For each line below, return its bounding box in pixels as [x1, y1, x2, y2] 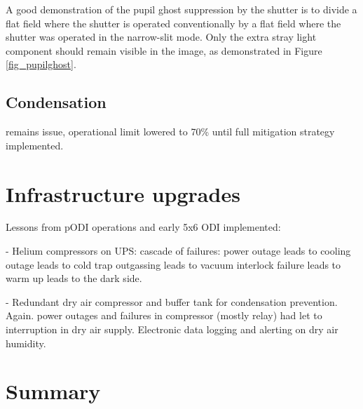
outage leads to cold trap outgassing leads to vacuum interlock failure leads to [6, 257, 341, 271]
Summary [6, 377, 101, 405]
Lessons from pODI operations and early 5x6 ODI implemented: [6, 220, 281, 234]
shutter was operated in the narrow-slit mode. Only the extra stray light [6, 29, 317, 44]
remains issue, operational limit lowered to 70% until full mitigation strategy [6, 124, 335, 139]
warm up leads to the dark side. [6, 271, 142, 286]
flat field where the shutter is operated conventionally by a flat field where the [6, 15, 341, 30]
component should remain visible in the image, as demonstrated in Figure [6, 43, 322, 58]
